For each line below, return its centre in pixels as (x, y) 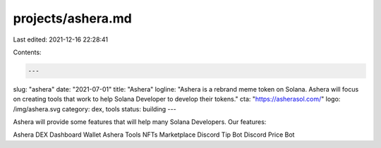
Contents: (27, 52)
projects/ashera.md (72, 18)
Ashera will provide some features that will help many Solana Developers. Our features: (140, 122)
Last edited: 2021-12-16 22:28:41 (61, 39)
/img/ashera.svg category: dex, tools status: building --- (95, 109)
